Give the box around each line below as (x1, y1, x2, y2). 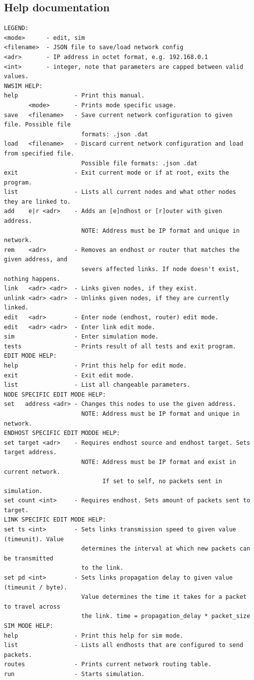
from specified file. (4, 150, 75, 157)
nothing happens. (4, 275, 60, 282)
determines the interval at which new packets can (81, 545, 251, 553)
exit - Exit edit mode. (4, 371, 134, 379)
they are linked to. (4, 198, 71, 205)
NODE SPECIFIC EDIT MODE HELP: (4, 391, 106, 398)
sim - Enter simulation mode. (4, 333, 159, 340)
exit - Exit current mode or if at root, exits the (4, 169, 229, 177)
